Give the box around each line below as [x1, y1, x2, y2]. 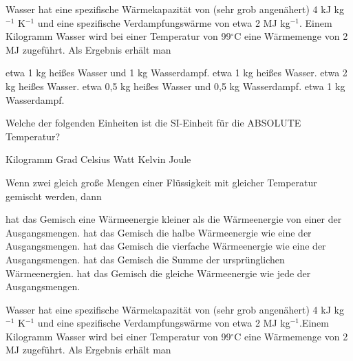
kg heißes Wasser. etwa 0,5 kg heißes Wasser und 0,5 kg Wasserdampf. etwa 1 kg [6, 78, 345, 93]
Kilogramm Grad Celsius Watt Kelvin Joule [6, 152, 191, 166]
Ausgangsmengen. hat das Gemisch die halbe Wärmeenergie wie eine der [6, 225, 312, 239]
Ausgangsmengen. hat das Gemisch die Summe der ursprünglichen [6, 252, 285, 266]
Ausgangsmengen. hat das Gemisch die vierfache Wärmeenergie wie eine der [6, 239, 326, 253]
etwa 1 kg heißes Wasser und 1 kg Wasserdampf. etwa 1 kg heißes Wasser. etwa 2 [6, 65, 347, 80]
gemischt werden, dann [6, 188, 102, 203]
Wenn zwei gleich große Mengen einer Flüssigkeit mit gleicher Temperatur [6, 175, 317, 189]
